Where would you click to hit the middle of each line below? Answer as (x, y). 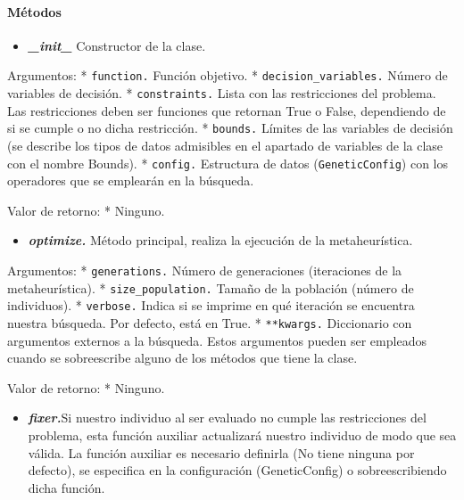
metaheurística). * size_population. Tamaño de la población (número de (211, 287)
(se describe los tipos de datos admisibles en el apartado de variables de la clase (225, 145)
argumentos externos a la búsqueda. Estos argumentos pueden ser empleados (217, 340)
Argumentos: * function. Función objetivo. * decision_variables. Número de (228, 75)
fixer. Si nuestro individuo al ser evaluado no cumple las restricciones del (227, 418)
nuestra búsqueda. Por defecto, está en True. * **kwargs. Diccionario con (210, 322)
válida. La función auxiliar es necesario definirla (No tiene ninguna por (221, 452)
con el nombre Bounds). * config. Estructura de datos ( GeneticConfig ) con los (228, 163)
